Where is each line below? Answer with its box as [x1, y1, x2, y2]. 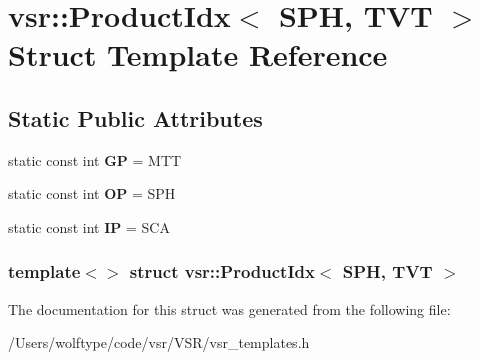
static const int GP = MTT [8, 149, 182, 170]
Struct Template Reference [8, 34, 388, 75]
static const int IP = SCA [8, 216, 170, 237]
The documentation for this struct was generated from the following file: [8, 298, 451, 319]
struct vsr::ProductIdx [129, 259, 315, 284]
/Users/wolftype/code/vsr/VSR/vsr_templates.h [8, 332, 310, 353]
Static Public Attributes [8, 102, 263, 133]
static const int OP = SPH [8, 183, 176, 204]
